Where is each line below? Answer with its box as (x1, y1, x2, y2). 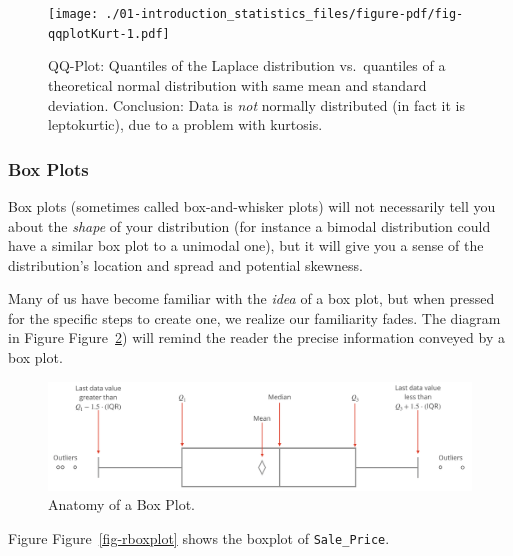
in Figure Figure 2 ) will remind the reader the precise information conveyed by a (8, 327, 505, 348)
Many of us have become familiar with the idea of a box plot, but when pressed (8, 288, 495, 309)
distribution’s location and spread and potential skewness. (8, 254, 363, 275)
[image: (48, 7, 99, 21)
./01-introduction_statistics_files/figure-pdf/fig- (105, 7, 464, 21)
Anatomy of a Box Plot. (48, 494, 195, 515)
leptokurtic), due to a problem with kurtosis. (48, 114, 323, 135)
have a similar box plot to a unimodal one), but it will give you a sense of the (8, 235, 484, 256)
